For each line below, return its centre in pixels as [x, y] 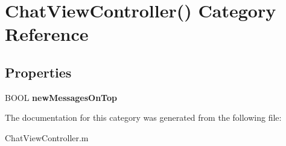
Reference [47, 34]
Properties [38, 72]
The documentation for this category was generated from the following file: [143, 117]
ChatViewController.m [47, 137]
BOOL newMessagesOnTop [61, 97]
